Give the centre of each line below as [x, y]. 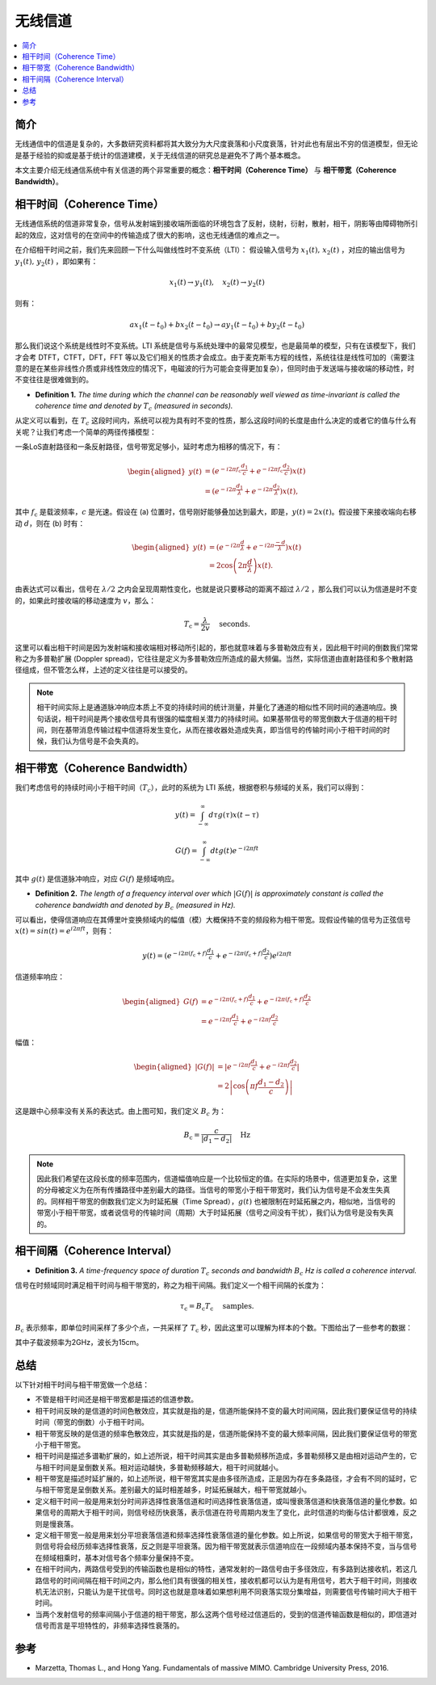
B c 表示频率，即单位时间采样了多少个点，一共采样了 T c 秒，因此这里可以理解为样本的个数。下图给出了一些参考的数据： [214, 1328]
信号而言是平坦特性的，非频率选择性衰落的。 [109, 1626]
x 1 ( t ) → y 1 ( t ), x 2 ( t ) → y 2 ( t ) [217, 283]
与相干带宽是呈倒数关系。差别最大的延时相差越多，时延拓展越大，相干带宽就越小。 [173, 1490]
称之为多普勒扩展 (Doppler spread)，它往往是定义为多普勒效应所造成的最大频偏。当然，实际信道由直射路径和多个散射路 [214, 658]
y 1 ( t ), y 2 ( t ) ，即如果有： [57, 262]
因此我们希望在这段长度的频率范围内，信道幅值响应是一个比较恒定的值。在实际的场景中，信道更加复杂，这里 [217, 1179]
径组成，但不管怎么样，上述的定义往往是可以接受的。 [103, 670]
